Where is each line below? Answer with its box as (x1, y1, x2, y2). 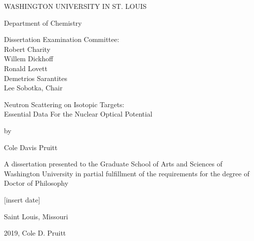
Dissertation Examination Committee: (4, 34, 120, 44)
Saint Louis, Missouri (4, 211, 68, 221)
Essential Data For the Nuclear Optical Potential (4, 109, 153, 119)
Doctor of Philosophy (4, 178, 69, 188)
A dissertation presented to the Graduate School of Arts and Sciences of (4, 159, 223, 169)
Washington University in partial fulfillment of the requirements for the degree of (4, 168, 250, 178)
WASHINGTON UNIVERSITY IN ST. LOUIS (4, 1, 147, 11)
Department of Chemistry (4, 17, 82, 28)
